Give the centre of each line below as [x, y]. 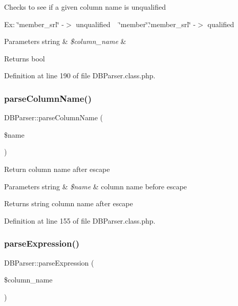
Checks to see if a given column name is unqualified [85, 7]
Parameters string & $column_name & [65, 41]
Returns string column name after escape [69, 203]
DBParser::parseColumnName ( [53, 117]
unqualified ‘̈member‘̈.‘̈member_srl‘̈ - [136, 24]
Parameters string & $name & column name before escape [96, 186]
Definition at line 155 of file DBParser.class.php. [80, 220]
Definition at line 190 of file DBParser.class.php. [80, 75]
